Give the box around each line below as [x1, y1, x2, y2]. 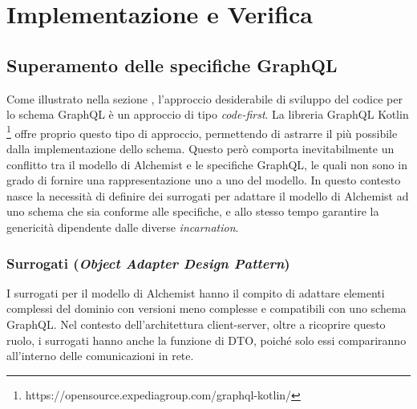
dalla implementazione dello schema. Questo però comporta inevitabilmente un [6, 140, 395, 157]
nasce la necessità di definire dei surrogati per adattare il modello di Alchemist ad [6, 187, 409, 204]
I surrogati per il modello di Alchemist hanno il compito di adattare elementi [6, 284, 385, 301]
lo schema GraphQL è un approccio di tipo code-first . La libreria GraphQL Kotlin [6, 106, 409, 123]
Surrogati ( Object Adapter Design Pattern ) [6, 253, 290, 273]
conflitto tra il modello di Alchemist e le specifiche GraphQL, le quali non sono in [6, 156, 407, 172]
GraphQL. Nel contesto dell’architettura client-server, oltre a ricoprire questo [6, 315, 386, 332]
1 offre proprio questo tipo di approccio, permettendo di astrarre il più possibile [6, 122, 398, 141]
